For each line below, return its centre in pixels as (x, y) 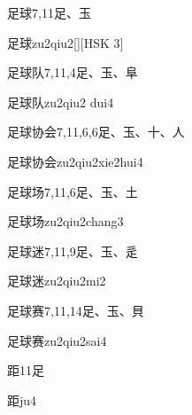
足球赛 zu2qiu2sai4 (57, 340)
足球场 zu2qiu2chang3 (65, 221)
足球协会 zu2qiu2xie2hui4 (75, 161)
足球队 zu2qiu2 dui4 (61, 102)
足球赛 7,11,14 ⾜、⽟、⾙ (76, 310)
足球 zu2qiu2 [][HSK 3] (65, 42)
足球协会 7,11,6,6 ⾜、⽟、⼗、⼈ (96, 132)
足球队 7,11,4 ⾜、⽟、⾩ (73, 72)
